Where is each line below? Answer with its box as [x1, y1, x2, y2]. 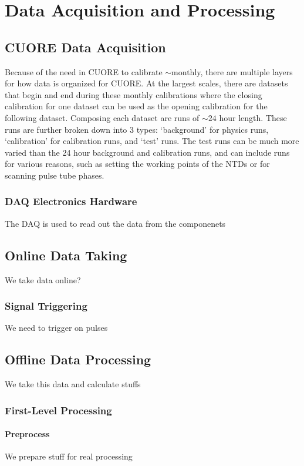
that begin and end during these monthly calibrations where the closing [5, 88, 262, 100]
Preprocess [5, 428, 50, 440]
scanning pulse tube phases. [5, 169, 104, 181]
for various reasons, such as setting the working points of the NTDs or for [5, 157, 270, 170]
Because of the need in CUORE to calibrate [5, 65, 163, 78]
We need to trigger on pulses [5, 321, 108, 334]
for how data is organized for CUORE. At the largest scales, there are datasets [5, 77, 288, 89]
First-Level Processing [5, 403, 112, 417]
